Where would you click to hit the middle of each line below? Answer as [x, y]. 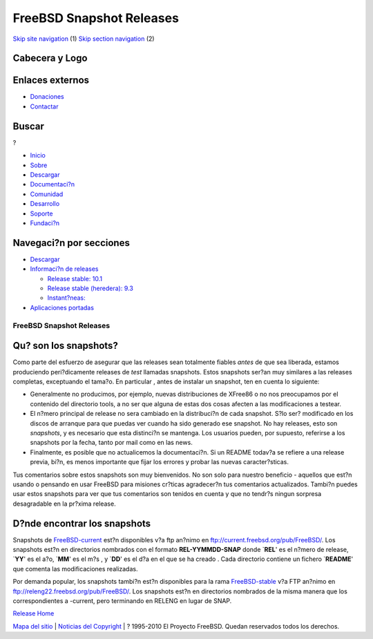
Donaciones [47, 97]
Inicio [38, 155]
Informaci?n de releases [64, 269]
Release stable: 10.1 [75, 278]
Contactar [44, 106]
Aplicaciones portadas [62, 307]
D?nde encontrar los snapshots [82, 523]
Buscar [29, 126]
